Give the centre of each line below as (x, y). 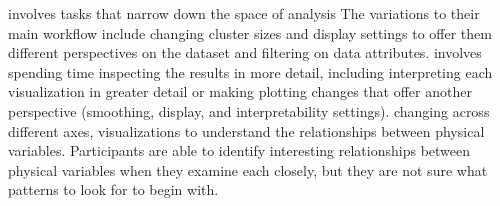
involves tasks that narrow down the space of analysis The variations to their (244, 13)
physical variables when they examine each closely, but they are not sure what (248, 169)
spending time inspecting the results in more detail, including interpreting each (250, 71)
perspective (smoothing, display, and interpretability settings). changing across (249, 110)
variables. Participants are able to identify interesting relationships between (239, 150)
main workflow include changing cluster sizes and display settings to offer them (250, 32)
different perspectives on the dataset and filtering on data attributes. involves (245, 52)
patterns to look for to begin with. (113, 189)
